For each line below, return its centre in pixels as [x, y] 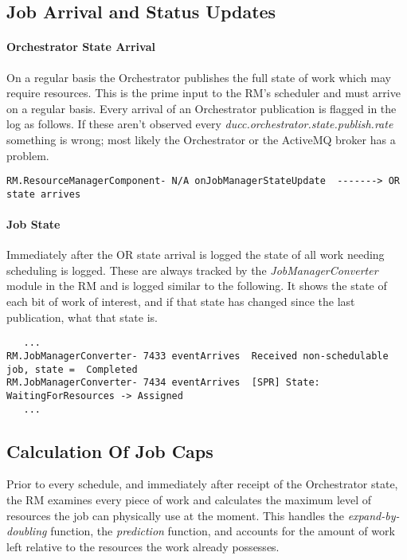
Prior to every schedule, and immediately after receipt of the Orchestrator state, [202, 484]
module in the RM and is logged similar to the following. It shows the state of [197, 286]
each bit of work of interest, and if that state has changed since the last [181, 302]
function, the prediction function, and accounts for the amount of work [223, 531]
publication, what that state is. [82, 317]
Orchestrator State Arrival [81, 47]
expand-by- [374, 515]
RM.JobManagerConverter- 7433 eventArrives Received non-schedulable [198, 356]
